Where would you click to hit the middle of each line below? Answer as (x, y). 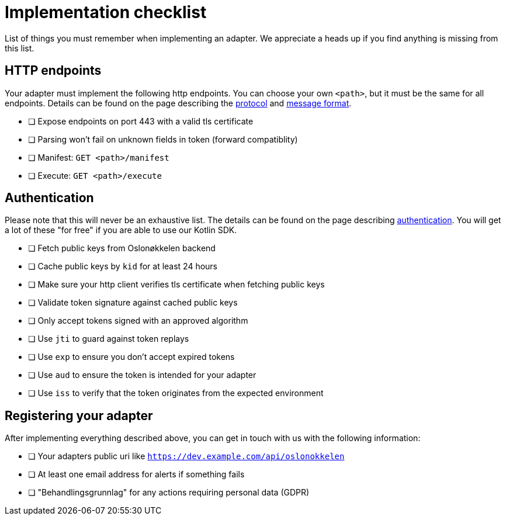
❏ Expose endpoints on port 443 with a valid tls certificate (141, 121)
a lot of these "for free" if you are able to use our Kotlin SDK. (121, 230)
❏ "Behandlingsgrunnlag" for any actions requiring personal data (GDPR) (169, 493)
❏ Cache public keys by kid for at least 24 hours (123, 266)
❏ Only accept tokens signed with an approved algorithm (138, 321)
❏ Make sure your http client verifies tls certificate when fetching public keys (176, 285)
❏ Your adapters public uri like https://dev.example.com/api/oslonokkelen (186, 456)
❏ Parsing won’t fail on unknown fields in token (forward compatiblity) (163, 139)
